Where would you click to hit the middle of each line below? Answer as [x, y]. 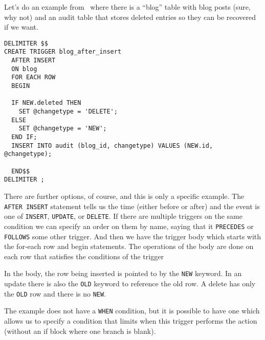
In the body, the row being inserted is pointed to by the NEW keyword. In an [123, 273]
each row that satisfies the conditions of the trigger [84, 256]
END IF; [24, 137]
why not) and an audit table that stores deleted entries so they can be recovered [130, 17]
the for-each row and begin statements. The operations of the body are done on [129, 246]
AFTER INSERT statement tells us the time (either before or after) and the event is [132, 206]
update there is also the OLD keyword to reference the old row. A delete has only [130, 283]
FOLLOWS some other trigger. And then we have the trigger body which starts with [133, 236]
